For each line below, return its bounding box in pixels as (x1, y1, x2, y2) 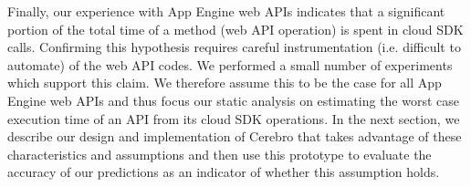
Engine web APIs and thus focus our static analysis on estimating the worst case (7, 90, 460, 109)
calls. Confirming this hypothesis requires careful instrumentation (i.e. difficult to (7, 37, 461, 57)
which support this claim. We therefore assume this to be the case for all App (7, 73, 442, 92)
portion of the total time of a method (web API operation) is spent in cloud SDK (7, 19, 464, 38)
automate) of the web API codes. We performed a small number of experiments (7, 55, 453, 74)
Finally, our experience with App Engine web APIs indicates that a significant (7, 2, 445, 20)
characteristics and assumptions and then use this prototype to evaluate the (7, 144, 432, 163)
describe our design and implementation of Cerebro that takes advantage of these (7, 127, 462, 146)
